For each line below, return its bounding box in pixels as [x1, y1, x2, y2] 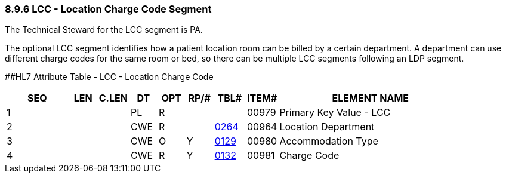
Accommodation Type [279, 135, 378, 148]
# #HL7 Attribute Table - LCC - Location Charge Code [5, 72, 214, 82]
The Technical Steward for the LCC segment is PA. [5, 24, 203, 35]
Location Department [279, 121, 375, 133]
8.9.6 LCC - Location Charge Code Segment [5, 3, 212, 15]
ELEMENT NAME [332, 92, 409, 105]
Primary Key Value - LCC [279, 106, 391, 119]
